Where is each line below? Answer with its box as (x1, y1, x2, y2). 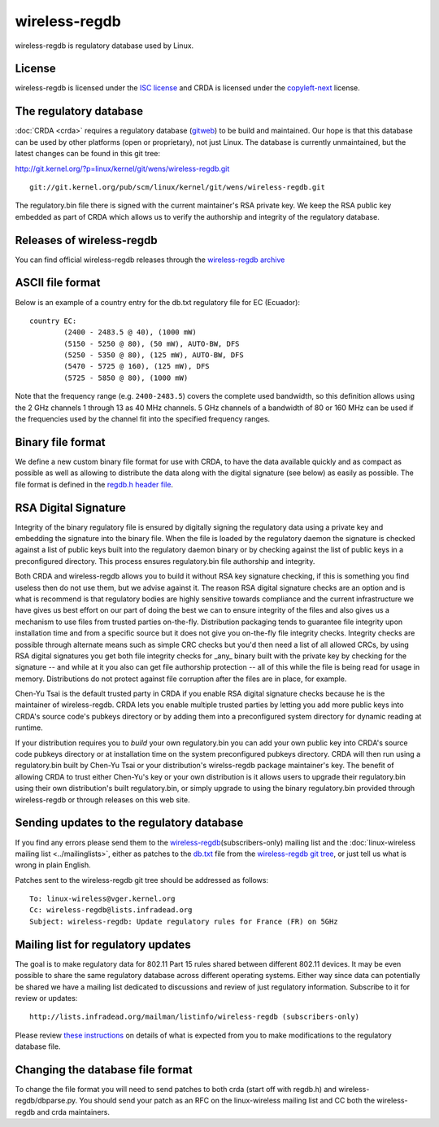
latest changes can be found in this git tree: (15, 149, 160, 159)
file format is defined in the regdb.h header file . (15, 479, 174, 489)
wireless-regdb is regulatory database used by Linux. (15, 41, 194, 50)
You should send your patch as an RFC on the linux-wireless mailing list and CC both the (79, 1095, 376, 1106)
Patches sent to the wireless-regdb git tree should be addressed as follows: (15, 875, 268, 885)
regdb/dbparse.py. (15, 1095, 78, 1106)
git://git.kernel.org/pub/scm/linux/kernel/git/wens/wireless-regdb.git (29, 182, 325, 191)
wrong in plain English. (15, 860, 91, 870)
